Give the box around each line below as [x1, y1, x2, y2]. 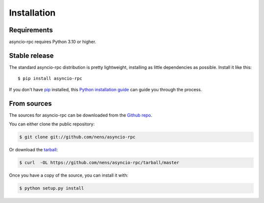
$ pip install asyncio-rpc [18, 76, 83, 81]
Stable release [9, 51, 54, 60]
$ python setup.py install [19, 185, 84, 191]
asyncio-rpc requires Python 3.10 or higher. [9, 39, 96, 45]
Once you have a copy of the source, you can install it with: [9, 172, 129, 178]
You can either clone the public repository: [9, 121, 95, 127]
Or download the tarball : [9, 147, 58, 153]
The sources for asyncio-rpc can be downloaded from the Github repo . [9, 112, 153, 118]
